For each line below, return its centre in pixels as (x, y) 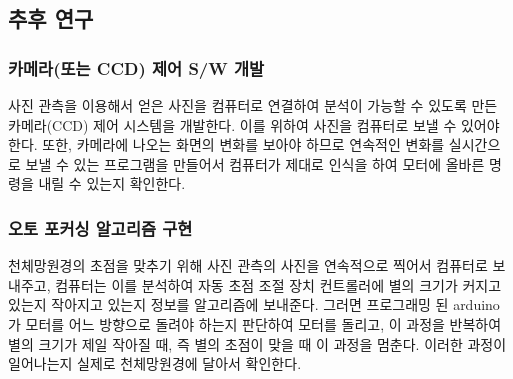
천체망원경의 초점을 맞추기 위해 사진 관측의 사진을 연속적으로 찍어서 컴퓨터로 (248, 265)
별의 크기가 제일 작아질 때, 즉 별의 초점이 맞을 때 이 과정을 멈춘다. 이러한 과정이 (257, 343)
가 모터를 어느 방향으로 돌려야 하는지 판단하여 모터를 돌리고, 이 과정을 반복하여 (255, 323)
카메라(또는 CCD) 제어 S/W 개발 (136, 67)
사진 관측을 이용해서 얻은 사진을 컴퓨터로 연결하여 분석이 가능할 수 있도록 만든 (253, 105)
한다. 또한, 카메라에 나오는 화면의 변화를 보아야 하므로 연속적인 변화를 (226, 144)
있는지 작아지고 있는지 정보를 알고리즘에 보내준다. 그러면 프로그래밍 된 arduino (254, 304)
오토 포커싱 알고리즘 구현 (100, 227)
